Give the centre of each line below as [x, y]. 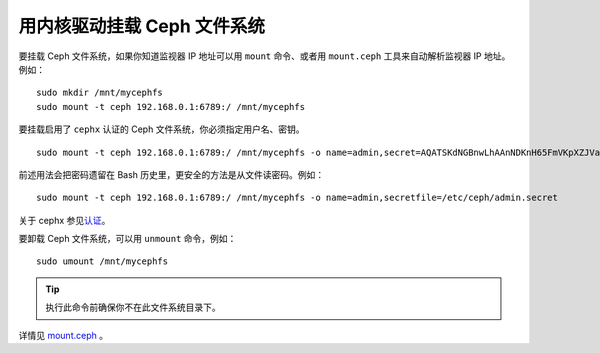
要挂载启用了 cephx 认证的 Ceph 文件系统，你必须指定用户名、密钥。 [161, 129]
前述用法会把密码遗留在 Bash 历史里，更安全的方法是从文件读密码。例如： [171, 174]
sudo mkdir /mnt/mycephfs [100, 93]
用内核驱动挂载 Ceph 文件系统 [141, 26]
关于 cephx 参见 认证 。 [64, 220]
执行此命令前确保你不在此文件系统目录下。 [133, 307]
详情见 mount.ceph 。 [63, 335]
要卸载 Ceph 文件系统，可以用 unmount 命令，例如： [127, 239]
